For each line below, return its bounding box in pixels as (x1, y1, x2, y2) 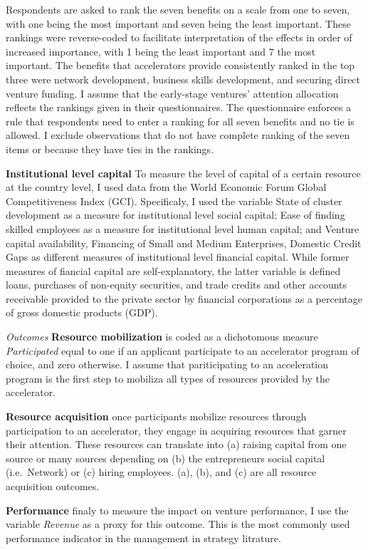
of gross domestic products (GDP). (6, 305, 158, 320)
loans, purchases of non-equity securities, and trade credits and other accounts (6, 277, 347, 292)
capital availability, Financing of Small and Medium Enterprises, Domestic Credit (6, 235, 362, 250)
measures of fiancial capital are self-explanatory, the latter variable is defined (6, 263, 341, 278)
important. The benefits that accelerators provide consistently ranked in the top (6, 58, 355, 73)
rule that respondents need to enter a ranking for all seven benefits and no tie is (6, 113, 354, 128)
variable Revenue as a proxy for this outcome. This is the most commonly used (6, 517, 350, 531)
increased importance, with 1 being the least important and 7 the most (6, 43, 316, 58)
